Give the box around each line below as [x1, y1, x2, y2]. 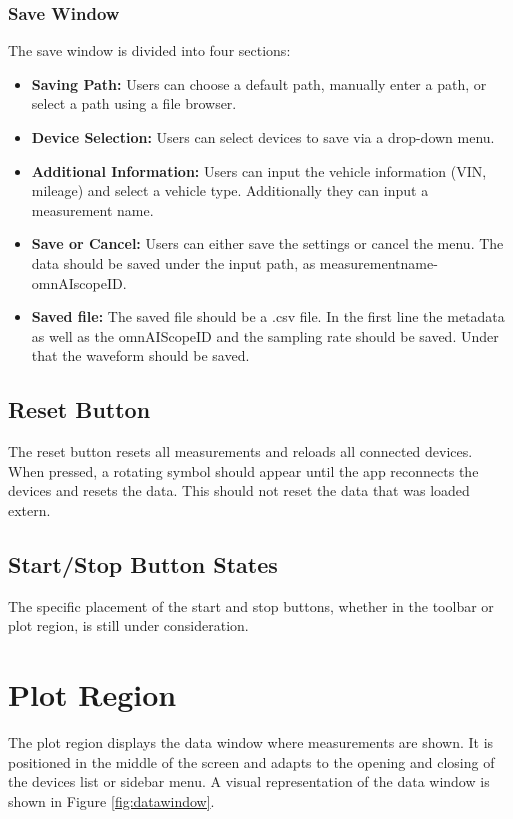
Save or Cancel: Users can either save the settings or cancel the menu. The [31, 233, 504, 254]
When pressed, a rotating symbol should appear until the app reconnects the [8, 460, 479, 481]
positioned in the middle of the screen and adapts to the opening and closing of [8, 751, 495, 772]
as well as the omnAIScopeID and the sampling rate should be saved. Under [31, 325, 499, 346]
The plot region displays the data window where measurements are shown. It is [8, 732, 494, 753]
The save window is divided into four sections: [8, 40, 291, 61]
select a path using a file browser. [31, 93, 237, 114]
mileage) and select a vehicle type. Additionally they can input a [31, 180, 429, 201]
